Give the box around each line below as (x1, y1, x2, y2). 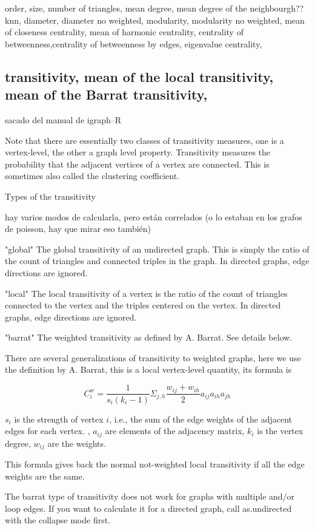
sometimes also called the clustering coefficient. (5, 169, 180, 182)
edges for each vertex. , (5, 424, 90, 437)
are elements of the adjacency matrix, (105, 424, 245, 437)
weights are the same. (5, 469, 85, 482)
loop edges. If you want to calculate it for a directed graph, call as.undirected (5, 501, 292, 514)
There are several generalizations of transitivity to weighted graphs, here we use (5, 351, 301, 364)
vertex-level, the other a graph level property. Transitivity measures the (5, 146, 271, 158)
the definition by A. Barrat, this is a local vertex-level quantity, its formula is (5, 363, 292, 376)
